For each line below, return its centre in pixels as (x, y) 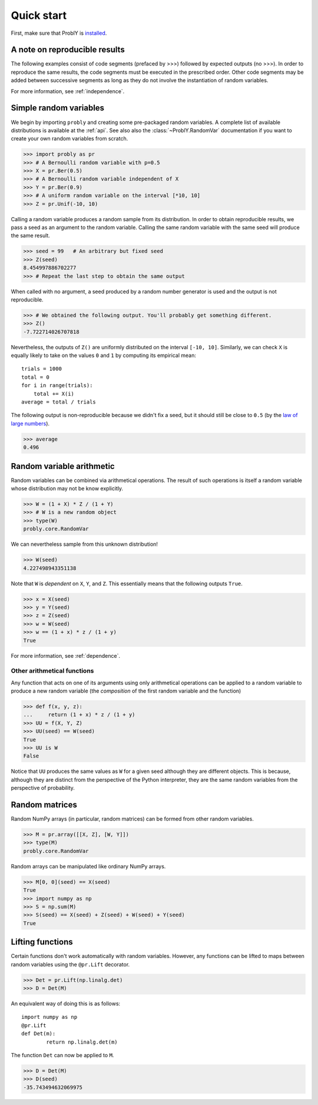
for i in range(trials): (57, 386)
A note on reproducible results (68, 50)
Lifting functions (42, 942)
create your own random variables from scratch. (69, 139)
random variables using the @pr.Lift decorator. (70, 964)
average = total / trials (59, 402)
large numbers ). (30, 423)
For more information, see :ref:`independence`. (68, 91)
